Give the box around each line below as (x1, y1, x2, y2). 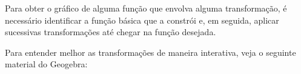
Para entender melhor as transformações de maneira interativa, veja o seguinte (5, 45, 296, 58)
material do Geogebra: (5, 58, 88, 70)
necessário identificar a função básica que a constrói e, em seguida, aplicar (5, 13, 279, 26)
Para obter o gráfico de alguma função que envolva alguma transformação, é (5, 2, 287, 14)
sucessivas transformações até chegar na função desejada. (5, 25, 216, 38)
